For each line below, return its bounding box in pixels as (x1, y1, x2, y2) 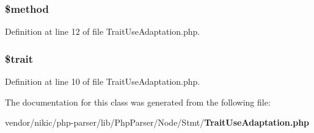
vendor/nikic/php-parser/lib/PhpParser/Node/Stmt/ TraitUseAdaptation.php (5, 116, 310, 129)
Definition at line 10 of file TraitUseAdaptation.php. (5, 75, 200, 88)
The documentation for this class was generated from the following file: (5, 95, 271, 108)
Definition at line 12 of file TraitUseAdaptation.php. (5, 25, 200, 38)
